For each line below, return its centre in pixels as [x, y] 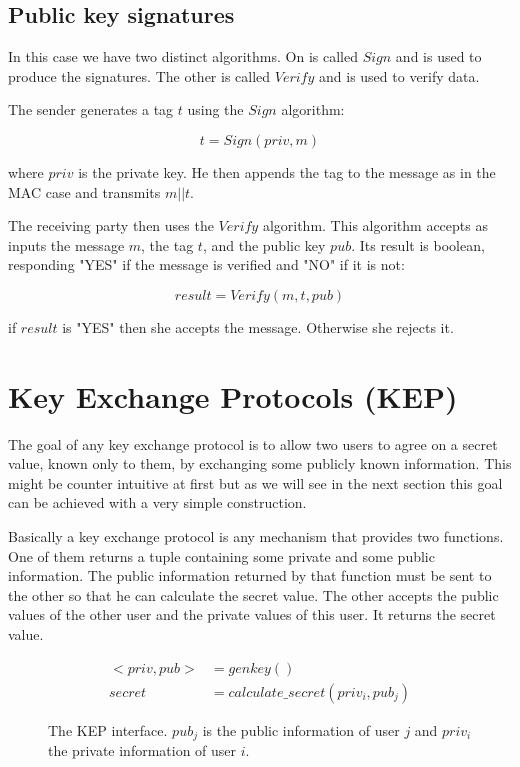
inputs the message [66, 244]
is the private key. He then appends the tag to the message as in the [287, 171]
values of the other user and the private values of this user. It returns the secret [252, 614]
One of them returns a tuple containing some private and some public [221, 555]
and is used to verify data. [399, 75]
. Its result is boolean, [418, 244]
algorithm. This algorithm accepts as [375, 225]
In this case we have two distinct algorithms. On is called [183, 56]
